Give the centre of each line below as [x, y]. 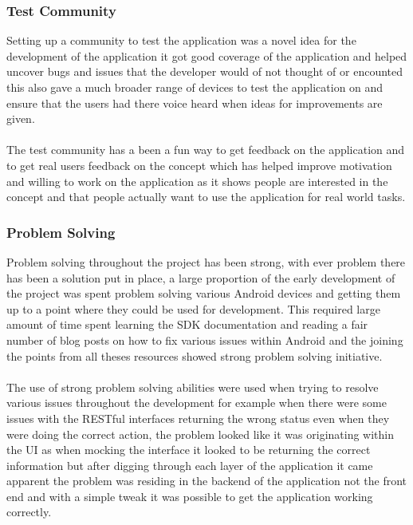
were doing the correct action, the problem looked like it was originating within [200, 434]
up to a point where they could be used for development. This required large [193, 308]
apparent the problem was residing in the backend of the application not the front [207, 481]
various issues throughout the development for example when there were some [197, 403]
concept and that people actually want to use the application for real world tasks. [206, 197]
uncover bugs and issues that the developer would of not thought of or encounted [205, 71]
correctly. [29, 512]
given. [21, 118]
